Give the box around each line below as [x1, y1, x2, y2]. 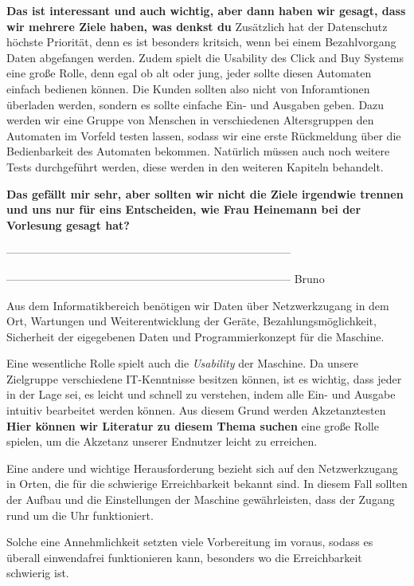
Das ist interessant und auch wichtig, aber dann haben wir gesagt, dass [6, 2, 406, 18]
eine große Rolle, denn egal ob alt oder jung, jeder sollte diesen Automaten [6, 65, 372, 81]
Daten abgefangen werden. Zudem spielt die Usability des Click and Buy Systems [6, 49, 404, 65]
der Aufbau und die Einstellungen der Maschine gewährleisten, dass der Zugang [6, 491, 395, 508]
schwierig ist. [6, 564, 69, 581]
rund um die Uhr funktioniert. [6, 506, 154, 523]
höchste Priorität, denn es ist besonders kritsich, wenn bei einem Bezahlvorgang [6, 33, 396, 50]
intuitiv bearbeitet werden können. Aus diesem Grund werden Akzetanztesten [6, 402, 386, 419]
